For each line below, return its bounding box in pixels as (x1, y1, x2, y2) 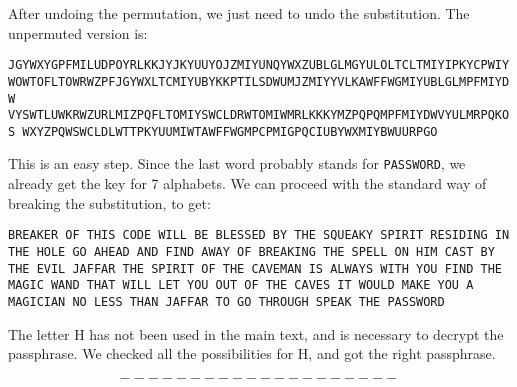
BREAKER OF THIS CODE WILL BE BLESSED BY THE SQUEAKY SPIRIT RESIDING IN (8, 228, 510, 243)
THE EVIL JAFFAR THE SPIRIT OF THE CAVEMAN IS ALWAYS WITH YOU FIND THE (8, 261, 502, 276)
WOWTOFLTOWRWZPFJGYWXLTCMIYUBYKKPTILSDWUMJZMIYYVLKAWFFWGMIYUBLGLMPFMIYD (8, 74, 510, 89)
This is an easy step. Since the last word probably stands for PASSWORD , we (8, 153, 466, 174)
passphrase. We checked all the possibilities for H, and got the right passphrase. (8, 343, 496, 364)
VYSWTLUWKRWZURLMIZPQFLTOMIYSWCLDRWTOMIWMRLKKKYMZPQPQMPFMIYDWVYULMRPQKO (8, 108, 510, 123)
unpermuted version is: (8, 22, 148, 43)
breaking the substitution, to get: (8, 192, 211, 213)
